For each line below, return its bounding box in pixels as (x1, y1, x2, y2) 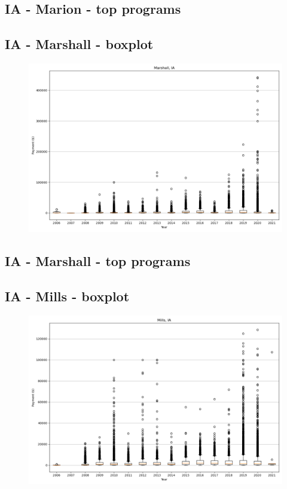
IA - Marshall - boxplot (5, 35, 154, 53)
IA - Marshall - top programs (5, 252, 191, 270)
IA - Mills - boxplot (5, 287, 130, 305)
